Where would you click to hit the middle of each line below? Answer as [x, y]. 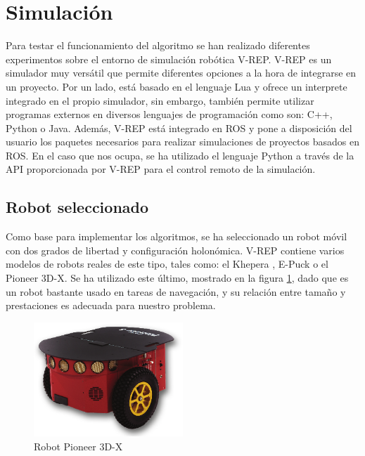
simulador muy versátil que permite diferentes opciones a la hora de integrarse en [181, 73]
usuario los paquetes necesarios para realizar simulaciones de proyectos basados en [183, 142]
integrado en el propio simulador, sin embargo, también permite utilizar [160, 100]
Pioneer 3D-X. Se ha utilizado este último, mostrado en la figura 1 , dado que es [177, 278]
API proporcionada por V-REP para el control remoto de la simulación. [161, 169]
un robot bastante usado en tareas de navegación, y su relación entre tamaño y [176, 291]
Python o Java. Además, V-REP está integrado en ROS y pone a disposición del [179, 128]
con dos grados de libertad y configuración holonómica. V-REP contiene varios [175, 250]
